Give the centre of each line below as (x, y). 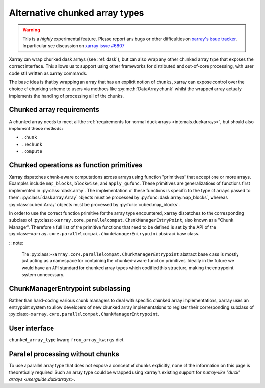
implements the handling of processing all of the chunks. (66, 96)
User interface (31, 328)
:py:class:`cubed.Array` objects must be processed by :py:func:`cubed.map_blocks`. (94, 204)
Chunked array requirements (54, 110)
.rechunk (32, 144)
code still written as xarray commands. (48, 73)
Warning (31, 30)
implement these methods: (36, 128)
